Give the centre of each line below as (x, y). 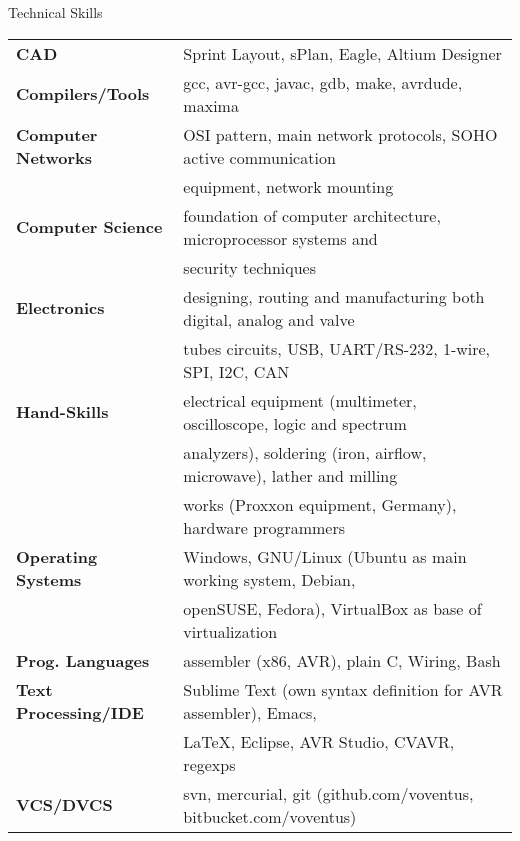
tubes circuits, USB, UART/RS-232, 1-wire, (337, 348)
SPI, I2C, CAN (236, 371)
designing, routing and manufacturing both (334, 296)
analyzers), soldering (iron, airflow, (305, 452)
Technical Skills (55, 12)
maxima (211, 105)
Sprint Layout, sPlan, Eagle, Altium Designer (342, 53)
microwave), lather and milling (290, 475)
